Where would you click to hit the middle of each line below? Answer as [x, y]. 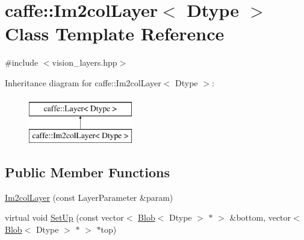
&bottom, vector [260, 217]
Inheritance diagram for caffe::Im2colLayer [83, 82]
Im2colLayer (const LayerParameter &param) [89, 197]
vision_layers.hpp [85, 62]
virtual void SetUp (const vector [64, 217]
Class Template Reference [115, 33]
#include [22, 62]
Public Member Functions [87, 172]
